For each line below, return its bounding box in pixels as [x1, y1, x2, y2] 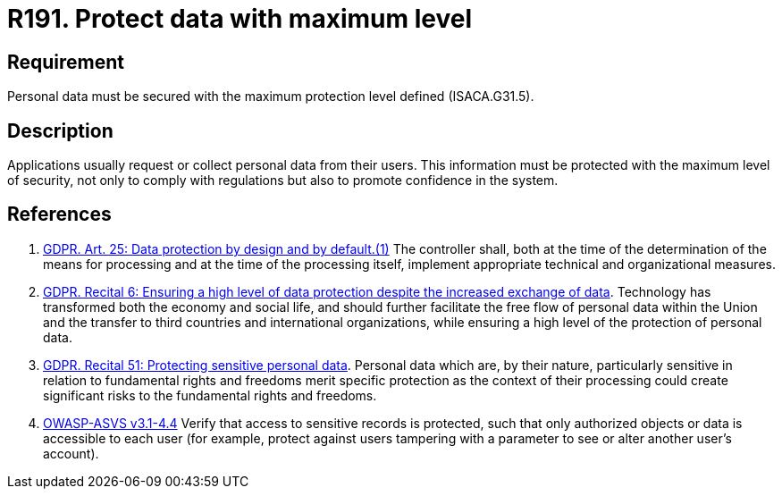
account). [43, 445, 99, 461]
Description [7, 119, 114, 142]
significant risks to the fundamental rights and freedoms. [43, 387, 377, 403]
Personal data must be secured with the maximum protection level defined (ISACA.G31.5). [7, 88, 534, 105]
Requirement [7, 50, 125, 73]
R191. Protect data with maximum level [7, 4, 472, 34]
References [7, 203, 112, 226]
